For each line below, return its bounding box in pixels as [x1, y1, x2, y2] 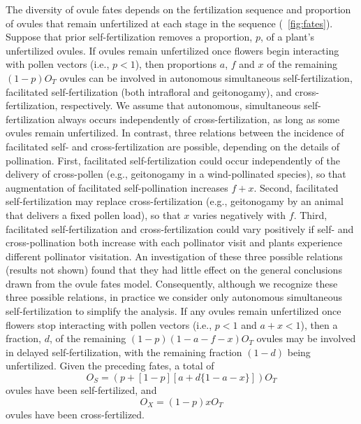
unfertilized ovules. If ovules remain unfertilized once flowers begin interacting [6, 43, 339, 57]
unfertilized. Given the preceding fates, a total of [6, 358, 214, 373]
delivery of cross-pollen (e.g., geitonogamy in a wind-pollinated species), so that [6, 167, 346, 181]
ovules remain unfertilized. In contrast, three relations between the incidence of [6, 125, 344, 140]
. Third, [293, 207, 327, 222]
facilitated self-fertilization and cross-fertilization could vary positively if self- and [6, 221, 354, 236]
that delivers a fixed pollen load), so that [6, 207, 181, 222]
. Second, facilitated [253, 180, 339, 195]
